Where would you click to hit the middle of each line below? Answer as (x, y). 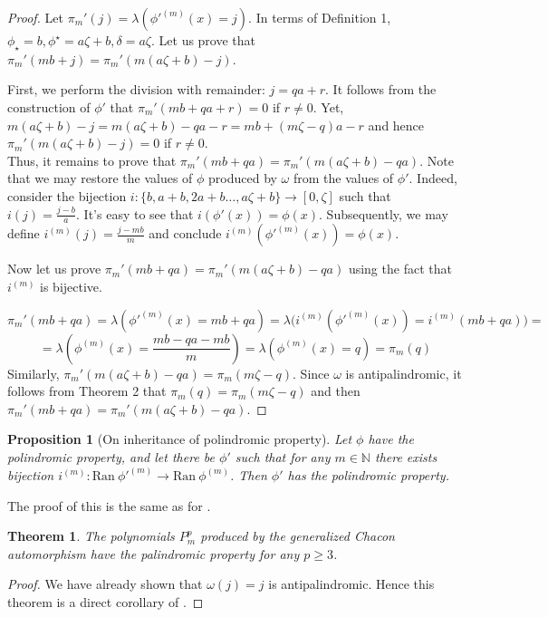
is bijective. (71, 286)
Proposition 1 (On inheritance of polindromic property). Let (180, 439)
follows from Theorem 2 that (87, 391)
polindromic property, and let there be (111, 456)
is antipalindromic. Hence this (351, 584)
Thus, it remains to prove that (92, 160)
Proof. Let (35, 17)
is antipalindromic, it (404, 373)
